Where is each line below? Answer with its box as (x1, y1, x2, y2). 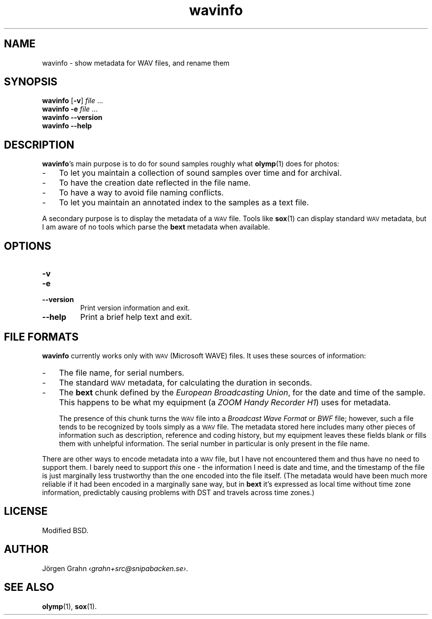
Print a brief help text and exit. (80, 312, 192, 322)
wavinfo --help (42, 121, 92, 130)
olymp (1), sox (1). (42, 602, 97, 611)
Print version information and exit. (80, 304, 190, 312)
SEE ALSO (4, 581, 54, 594)
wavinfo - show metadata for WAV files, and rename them (42, 58, 230, 67)
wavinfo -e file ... (42, 105, 98, 114)
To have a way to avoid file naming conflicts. (59, 188, 224, 198)
